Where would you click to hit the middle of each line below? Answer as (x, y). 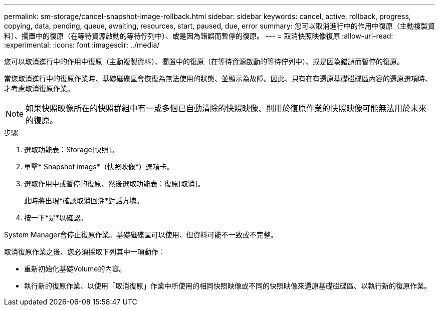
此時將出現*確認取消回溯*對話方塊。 (84, 201)
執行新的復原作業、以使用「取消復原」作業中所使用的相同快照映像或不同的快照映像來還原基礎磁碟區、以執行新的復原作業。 (228, 286)
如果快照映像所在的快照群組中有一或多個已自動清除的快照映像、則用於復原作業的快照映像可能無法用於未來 (226, 108)
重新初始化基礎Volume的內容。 (75, 269)
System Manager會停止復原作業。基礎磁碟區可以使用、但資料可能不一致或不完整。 (141, 235)
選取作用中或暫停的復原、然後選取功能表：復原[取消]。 (115, 184)
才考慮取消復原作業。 (39, 88)
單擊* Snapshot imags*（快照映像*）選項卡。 (99, 167)
